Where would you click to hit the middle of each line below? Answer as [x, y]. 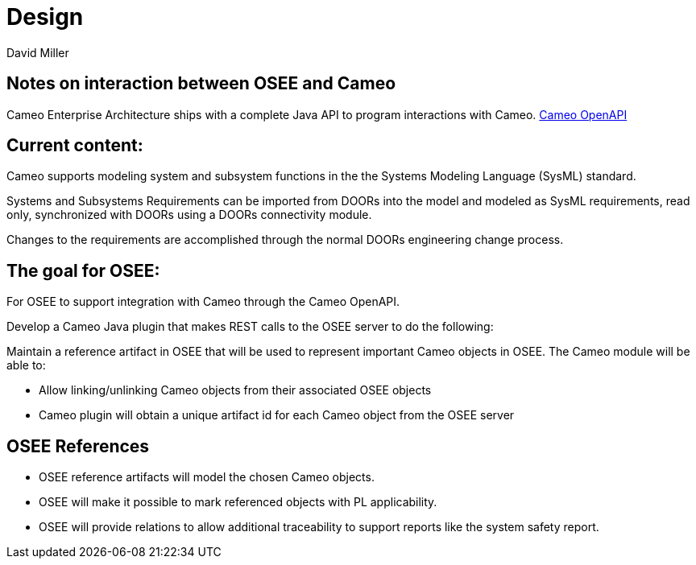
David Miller [38, 52]
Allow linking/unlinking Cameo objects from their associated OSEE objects [235, 390]
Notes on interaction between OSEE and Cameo [201, 84]
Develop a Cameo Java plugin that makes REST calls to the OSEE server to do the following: [250, 327]
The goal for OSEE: [83, 270]
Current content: [75, 146]
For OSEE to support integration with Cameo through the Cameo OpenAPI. [203, 302]
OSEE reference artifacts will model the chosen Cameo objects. [207, 477]
